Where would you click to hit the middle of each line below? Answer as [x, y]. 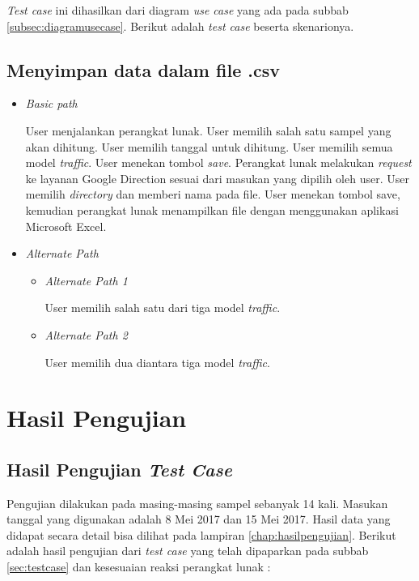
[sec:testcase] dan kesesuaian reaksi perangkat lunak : [139, 567]
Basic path [51, 103]
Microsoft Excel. [66, 226]
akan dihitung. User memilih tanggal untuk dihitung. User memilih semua [209, 146]
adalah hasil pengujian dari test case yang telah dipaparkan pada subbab [188, 551]
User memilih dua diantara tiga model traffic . [157, 362]
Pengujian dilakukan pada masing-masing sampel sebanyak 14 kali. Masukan [197, 503]
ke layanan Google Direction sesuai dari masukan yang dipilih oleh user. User [217, 178]
